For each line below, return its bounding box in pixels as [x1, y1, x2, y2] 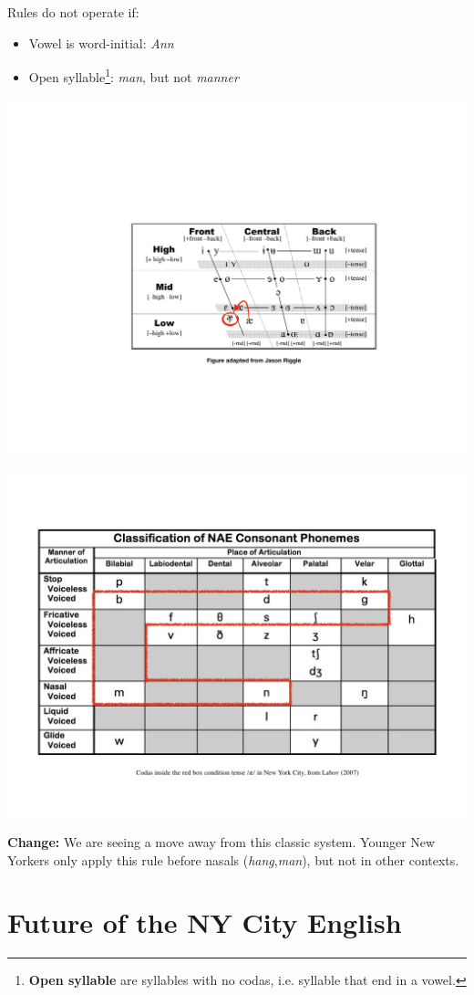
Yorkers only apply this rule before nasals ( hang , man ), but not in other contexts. [7, 850, 459, 869]
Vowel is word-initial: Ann [28, 33, 174, 52]
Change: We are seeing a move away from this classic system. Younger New [7, 832, 436, 851]
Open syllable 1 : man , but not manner [28, 65, 239, 86]
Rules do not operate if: [7, 3, 139, 21]
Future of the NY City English [7, 904, 402, 941]
